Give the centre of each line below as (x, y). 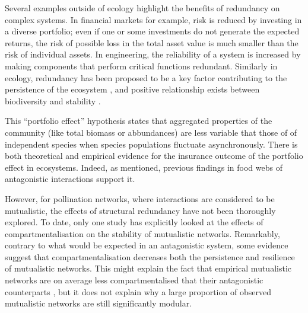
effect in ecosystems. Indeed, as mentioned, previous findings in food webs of (144, 167)
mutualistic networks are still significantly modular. (99, 303)
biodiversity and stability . (53, 100)
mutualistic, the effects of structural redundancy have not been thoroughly (140, 210)
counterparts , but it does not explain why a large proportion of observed (138, 291)
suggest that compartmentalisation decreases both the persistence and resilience (150, 256)
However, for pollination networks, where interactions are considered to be (140, 198)
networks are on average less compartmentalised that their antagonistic (134, 280)
